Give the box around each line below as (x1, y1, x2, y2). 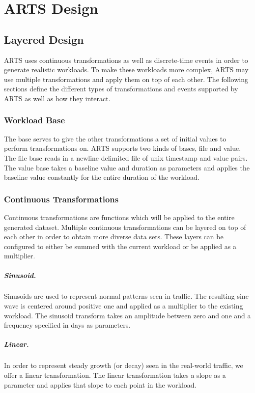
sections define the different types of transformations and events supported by (4, 84, 238, 94)
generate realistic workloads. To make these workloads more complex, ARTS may (4, 64, 249, 75)
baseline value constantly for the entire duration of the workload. (4, 172, 199, 182)
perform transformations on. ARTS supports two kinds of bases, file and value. (4, 143, 241, 153)
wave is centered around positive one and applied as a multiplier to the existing (4, 301, 243, 311)
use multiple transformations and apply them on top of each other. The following (4, 74, 248, 84)
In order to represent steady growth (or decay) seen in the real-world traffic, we (4, 360, 243, 370)
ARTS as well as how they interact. (4, 93, 111, 103)
